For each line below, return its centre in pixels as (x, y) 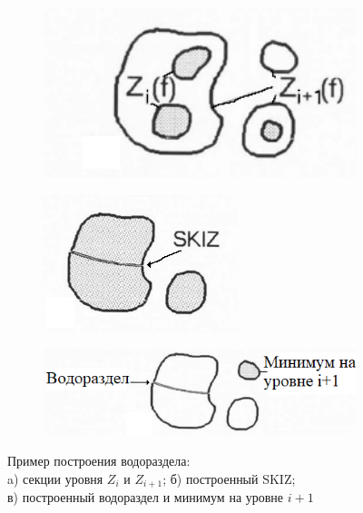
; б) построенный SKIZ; (229, 478)
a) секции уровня (55, 478)
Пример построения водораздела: (99, 460)
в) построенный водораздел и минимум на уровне (146, 497)
